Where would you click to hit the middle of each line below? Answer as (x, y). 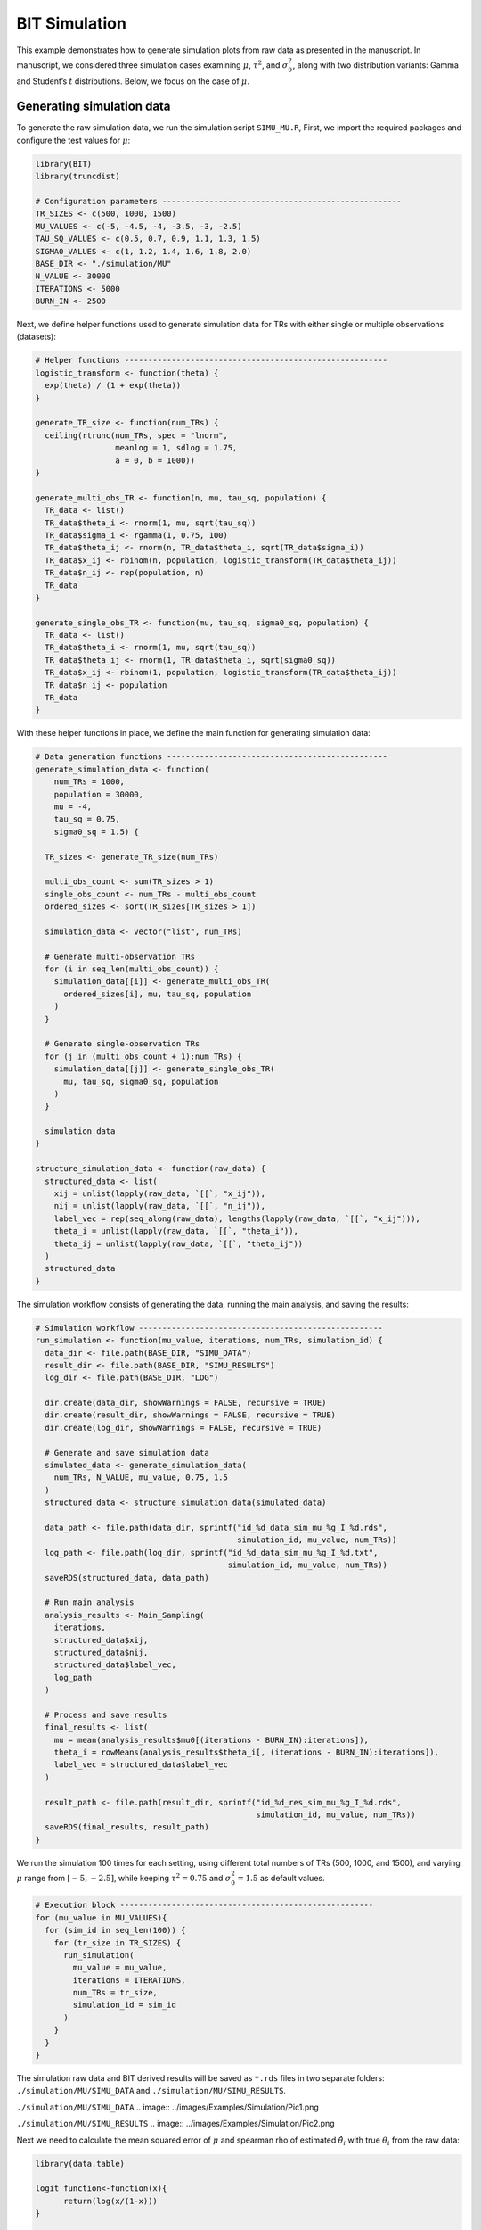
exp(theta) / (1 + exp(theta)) (113, 385)
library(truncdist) (77, 177)
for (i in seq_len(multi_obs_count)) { (132, 969)
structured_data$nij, (101, 1652)
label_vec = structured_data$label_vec (141, 1765)
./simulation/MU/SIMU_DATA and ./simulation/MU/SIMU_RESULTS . (151, 2091)
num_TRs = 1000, (89, 782)
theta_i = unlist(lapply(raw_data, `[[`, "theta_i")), (176, 1231)
